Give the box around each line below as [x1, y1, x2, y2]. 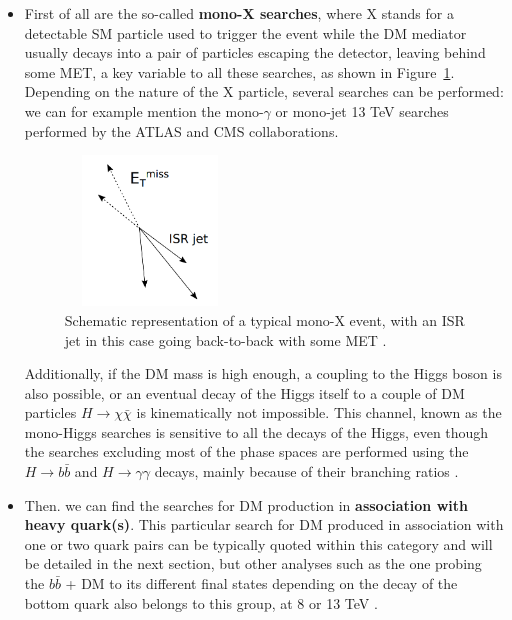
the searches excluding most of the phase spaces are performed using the [24, 441, 469, 462]
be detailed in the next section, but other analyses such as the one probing [24, 553, 482, 574]
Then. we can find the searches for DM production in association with [24, 494, 468, 515]
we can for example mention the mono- [24, 100, 264, 121]
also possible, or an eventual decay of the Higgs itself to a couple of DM [24, 382, 465, 403]
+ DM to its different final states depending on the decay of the [65, 573, 458, 594]
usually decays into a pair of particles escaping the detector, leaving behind [24, 42, 486, 63]
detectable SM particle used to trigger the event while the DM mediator [24, 22, 467, 43]
